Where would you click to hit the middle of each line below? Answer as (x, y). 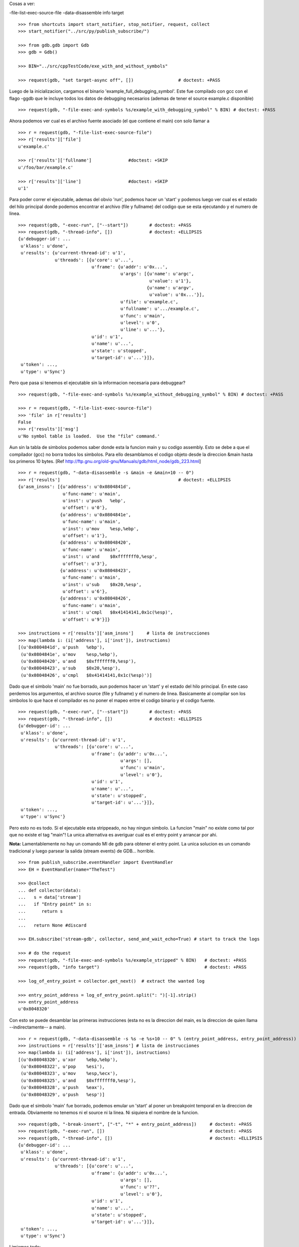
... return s (41, 911)
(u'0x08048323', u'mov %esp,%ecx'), (69, 1073)
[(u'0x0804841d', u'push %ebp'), (62, 647)
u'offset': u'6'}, (85, 592)
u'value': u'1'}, (170, 281)
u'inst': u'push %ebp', (94, 501)
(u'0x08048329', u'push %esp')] (63, 1094)
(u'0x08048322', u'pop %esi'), (63, 1067)
